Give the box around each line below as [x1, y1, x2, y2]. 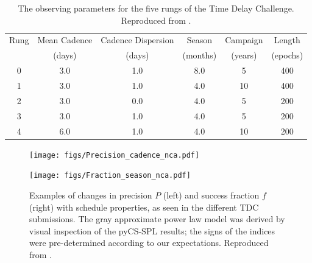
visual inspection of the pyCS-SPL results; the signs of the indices [29, 224, 275, 237]
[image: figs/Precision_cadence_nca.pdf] [29, 150, 200, 160]
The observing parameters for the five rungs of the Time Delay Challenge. [18, 2, 294, 14]
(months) [182, 49, 217, 61]
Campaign [225, 33, 263, 46]
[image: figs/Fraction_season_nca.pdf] [29, 171, 191, 180]
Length [274, 33, 300, 46]
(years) [231, 49, 257, 61]
